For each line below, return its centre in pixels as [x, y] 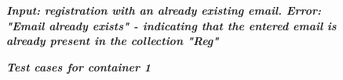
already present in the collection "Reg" [113, 41]
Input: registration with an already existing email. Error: [164, 10]
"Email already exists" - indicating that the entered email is [171, 25]
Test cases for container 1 [79, 66]
